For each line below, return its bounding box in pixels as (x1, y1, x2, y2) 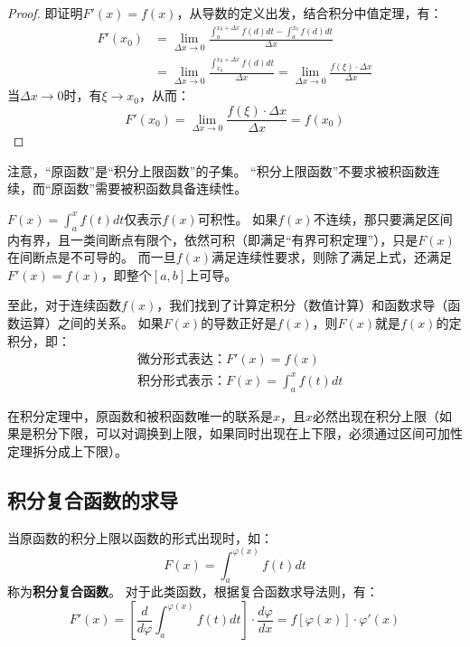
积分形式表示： (136, 374, 226, 388)
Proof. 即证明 (7, 4, 83, 22)
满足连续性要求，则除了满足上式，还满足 (211, 248, 453, 267)
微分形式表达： (136, 353, 226, 367)
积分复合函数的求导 (7, 485, 178, 513)
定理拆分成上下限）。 (7, 441, 127, 460)
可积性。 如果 (197, 209, 278, 228)
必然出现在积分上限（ (313, 406, 440, 425)
